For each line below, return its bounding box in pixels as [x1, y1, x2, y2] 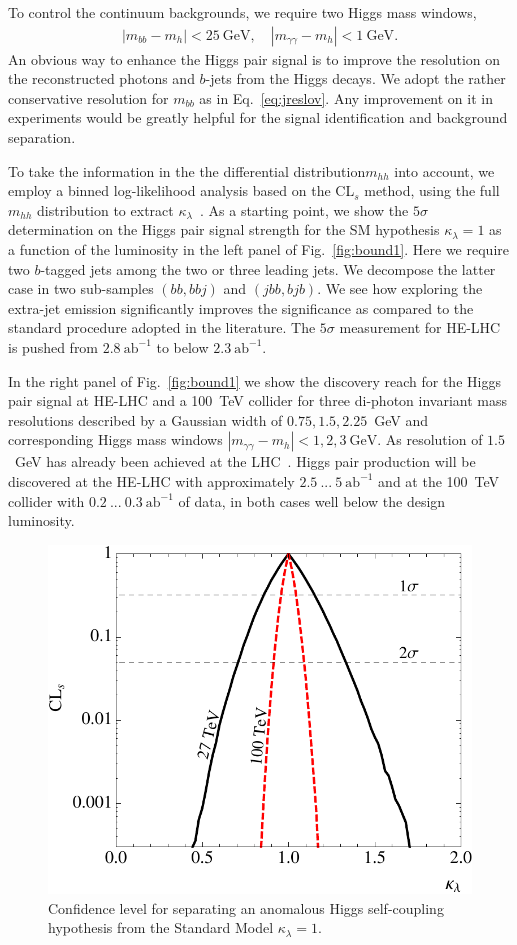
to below [156, 336, 209, 357]
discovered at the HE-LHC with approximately [8, 470, 295, 491]
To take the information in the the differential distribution [8, 160, 366, 181]
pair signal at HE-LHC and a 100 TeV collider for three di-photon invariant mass [8, 390, 507, 411]
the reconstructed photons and [8, 68, 195, 89]
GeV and [374, 409, 428, 430]
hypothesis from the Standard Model [48, 917, 274, 938]
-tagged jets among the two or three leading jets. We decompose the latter [40, 258, 496, 279]
